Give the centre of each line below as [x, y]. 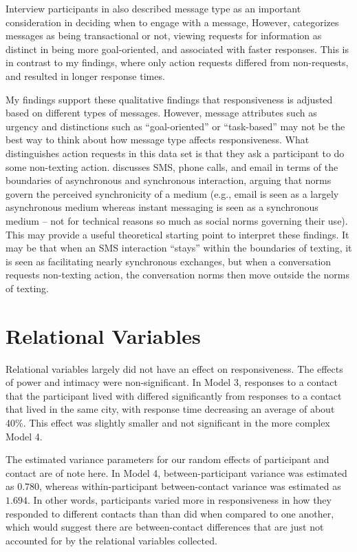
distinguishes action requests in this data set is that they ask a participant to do [175, 153]
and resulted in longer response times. [85, 75]
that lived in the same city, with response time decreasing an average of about [170, 409]
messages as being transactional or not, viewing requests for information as [164, 35]
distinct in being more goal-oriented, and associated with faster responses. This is [177, 49]
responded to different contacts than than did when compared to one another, [170, 513]
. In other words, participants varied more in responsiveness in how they [179, 499]
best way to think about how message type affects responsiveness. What [158, 140]
